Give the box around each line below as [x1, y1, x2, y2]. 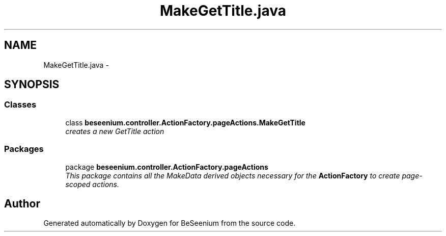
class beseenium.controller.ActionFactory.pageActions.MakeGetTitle [65, 118, 305, 127]
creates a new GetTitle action [65, 126, 164, 136]
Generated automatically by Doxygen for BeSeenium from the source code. [43, 219, 296, 228]
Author [4, 197, 40, 210]
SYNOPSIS [4, 78, 60, 91]
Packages [4, 144, 44, 154]
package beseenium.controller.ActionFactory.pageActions [65, 162, 268, 171]
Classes [4, 99, 37, 110]
